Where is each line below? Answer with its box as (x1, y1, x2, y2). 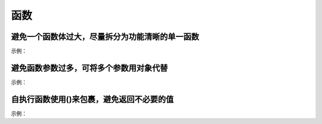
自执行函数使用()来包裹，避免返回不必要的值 (11, 94, 174, 104)
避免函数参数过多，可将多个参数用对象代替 (11, 63, 168, 73)
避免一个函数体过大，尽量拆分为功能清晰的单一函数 (11, 32, 199, 42)
